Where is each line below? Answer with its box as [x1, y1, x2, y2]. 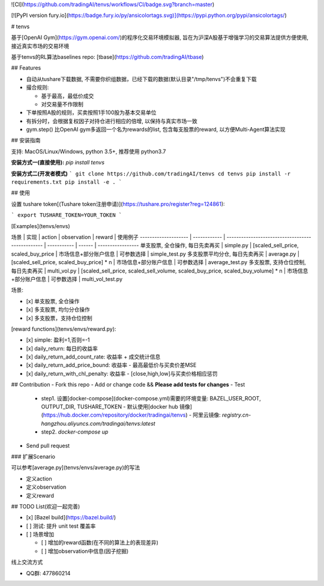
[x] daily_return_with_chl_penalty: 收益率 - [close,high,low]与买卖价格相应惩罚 [26, 370, 218, 377]
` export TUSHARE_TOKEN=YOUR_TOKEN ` [11, 212, 122, 219]
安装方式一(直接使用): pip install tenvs [11, 159, 105, 166]
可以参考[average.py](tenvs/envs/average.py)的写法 [11, 464, 140, 471]
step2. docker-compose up [41, 428, 109, 435]
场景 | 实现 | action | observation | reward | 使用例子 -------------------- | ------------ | [11, 233, 226, 240]
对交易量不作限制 [41, 100, 83, 107]
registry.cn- [222, 411, 251, 418]
